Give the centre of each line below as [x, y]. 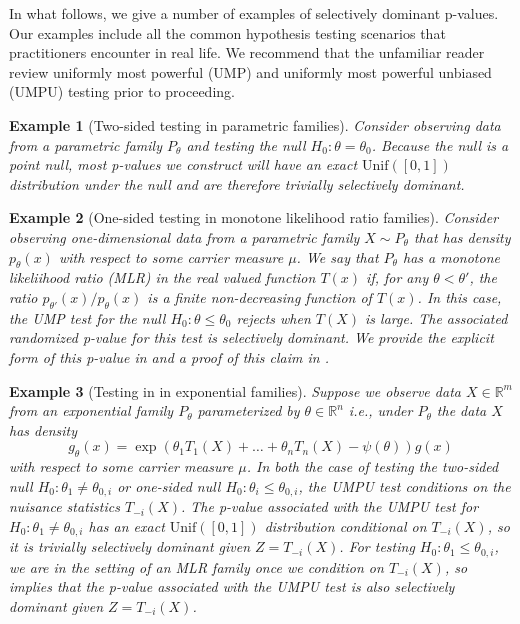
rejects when [273, 317]
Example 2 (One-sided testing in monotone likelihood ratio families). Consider [254, 217]
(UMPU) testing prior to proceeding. [122, 91]
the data [461, 410]
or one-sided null [169, 485]
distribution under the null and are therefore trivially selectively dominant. [237, 183]
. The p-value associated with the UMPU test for [329, 506]
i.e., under [380, 410]
